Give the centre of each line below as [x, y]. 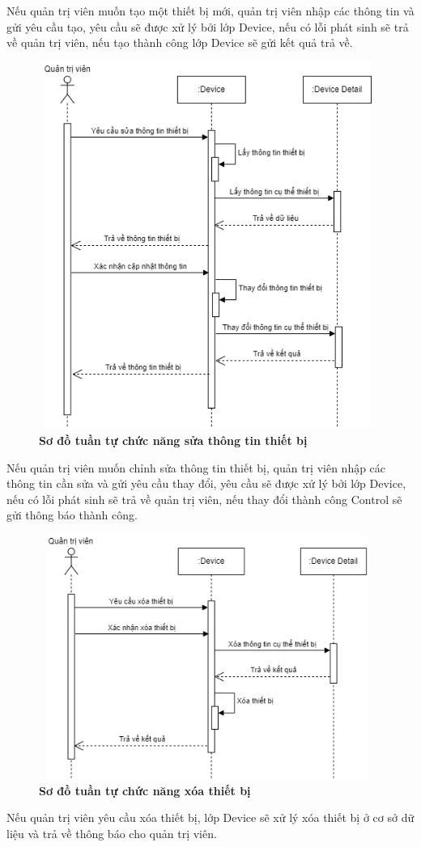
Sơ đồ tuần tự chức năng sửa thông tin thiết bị [173, 440]
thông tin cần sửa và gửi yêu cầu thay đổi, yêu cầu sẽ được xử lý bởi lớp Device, [206, 483]
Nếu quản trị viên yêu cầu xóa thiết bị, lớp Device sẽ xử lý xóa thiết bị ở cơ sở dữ [210, 817]
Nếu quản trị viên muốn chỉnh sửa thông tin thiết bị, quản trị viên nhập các [196, 467]
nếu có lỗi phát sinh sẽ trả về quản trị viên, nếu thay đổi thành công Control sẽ [204, 499]
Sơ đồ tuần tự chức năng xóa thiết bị [145, 790]
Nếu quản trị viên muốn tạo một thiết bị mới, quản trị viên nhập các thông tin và [210, 11]
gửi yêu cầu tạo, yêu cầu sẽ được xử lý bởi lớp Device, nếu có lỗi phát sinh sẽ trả [208, 26]
